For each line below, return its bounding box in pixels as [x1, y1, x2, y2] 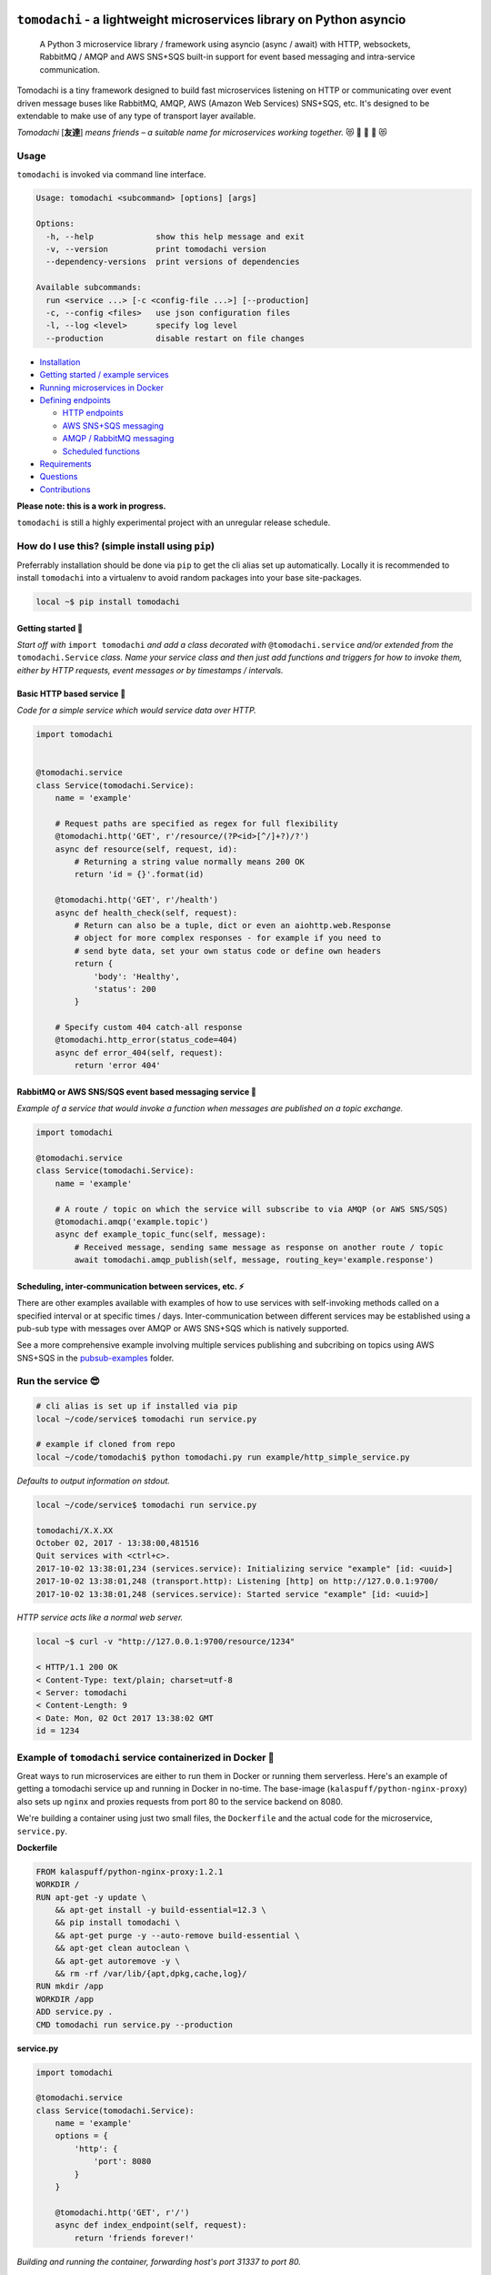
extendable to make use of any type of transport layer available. [16, 110, 256, 121]
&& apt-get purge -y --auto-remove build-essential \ [55, 1930, 300, 1940]
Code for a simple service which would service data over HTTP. [16, 705, 256, 716]
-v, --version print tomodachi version [45, 244, 267, 255]
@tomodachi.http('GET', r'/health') [55, 895, 218, 905]
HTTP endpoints [62, 408, 124, 419]
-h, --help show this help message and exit [45, 231, 305, 241]
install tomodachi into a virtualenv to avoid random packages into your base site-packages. [16, 571, 363, 582]
